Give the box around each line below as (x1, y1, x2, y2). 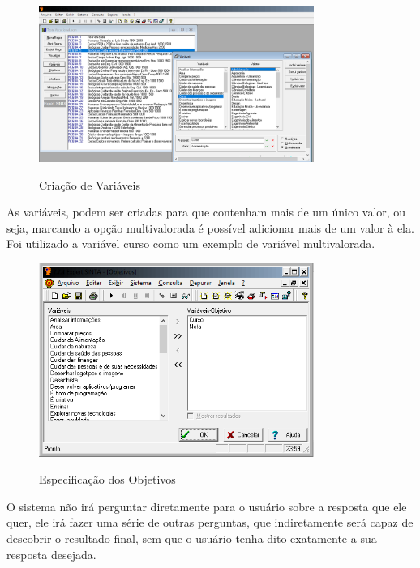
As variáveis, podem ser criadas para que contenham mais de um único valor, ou (6, 203, 406, 220)
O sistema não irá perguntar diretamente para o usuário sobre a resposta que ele (6, 498, 407, 515)
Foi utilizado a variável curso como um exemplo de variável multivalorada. (6, 235, 375, 252)
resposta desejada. (6, 545, 96, 562)
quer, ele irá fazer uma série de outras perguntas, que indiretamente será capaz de (6, 514, 414, 531)
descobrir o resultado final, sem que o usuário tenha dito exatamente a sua (6, 530, 377, 547)
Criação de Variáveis (39, 176, 140, 193)
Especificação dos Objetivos (39, 471, 176, 488)
